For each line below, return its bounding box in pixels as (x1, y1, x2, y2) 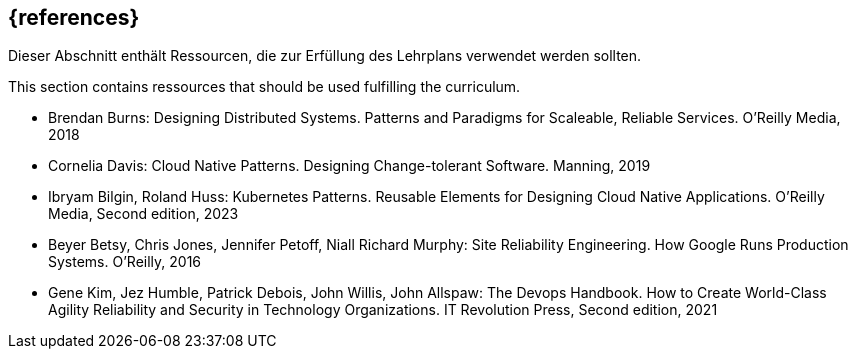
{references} (8, 5, 140, 30)
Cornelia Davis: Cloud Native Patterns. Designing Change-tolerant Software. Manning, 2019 (48, 157, 651, 175)
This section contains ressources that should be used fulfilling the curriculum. (8, 78, 521, 96)
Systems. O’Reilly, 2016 (48, 253, 202, 271)
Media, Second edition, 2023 (48, 205, 239, 223)
